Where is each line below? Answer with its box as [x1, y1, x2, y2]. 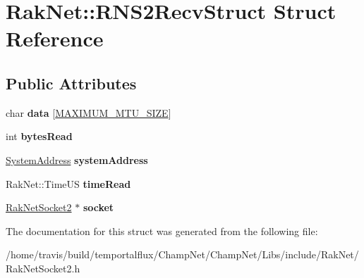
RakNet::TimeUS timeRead [6, 176, 131, 191]
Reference [6, 24, 104, 53]
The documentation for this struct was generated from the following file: [6, 223, 318, 238]
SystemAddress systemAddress [6, 152, 148, 167]
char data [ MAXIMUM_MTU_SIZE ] [6, 105, 171, 120]
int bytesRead [6, 129, 73, 144]
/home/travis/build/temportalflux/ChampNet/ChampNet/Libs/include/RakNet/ [6, 247, 359, 262]
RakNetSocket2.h [6, 260, 80, 275]
